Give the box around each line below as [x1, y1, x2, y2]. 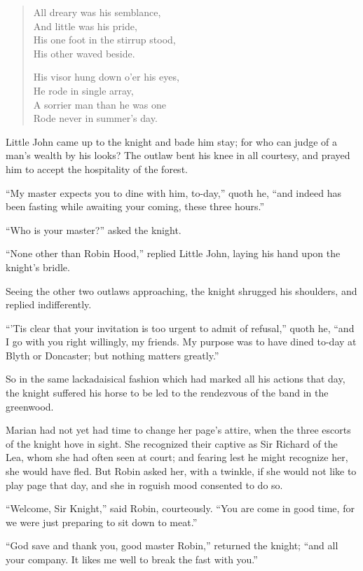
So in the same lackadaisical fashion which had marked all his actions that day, [6, 371, 345, 386]
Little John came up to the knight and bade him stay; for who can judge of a [6, 134, 338, 149]
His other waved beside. [33, 46, 135, 60]
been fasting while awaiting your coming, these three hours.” [6, 199, 265, 214]
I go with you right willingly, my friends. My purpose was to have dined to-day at [6, 334, 357, 349]
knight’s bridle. [6, 259, 70, 274]
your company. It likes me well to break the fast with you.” [6, 552, 258, 566]
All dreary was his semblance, [33, 5, 161, 19]
